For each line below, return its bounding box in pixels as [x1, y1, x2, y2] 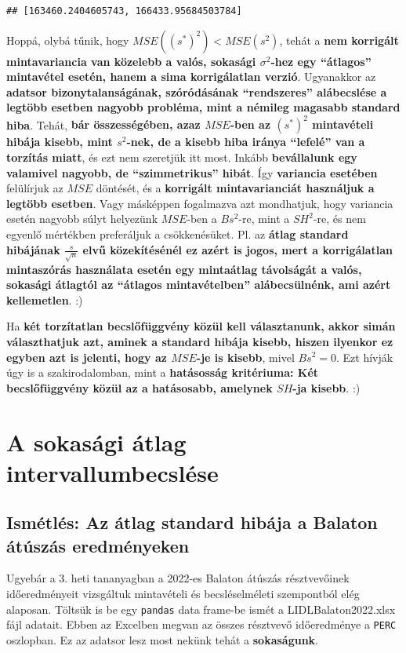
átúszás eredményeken [6, 533, 190, 557]
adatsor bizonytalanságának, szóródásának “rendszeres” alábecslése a [6, 83, 387, 100]
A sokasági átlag [6, 425, 187, 458]
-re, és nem [313, 210, 366, 227]
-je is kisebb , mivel [196, 348, 295, 365]
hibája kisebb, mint [6, 133, 113, 150]
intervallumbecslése [6, 456, 219, 488]
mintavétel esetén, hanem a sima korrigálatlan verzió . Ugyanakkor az [6, 68, 376, 85]
